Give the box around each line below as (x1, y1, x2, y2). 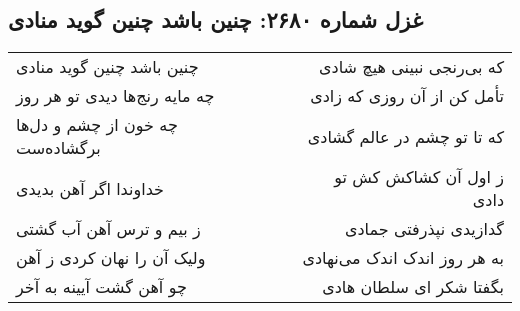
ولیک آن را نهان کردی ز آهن (16, 246, 206, 270)
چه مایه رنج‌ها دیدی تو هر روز (16, 84, 215, 108)
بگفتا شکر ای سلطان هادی (322, 275, 504, 299)
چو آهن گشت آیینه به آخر (16, 275, 187, 299)
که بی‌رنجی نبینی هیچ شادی (319, 55, 504, 79)
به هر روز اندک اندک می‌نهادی (302, 246, 504, 270)
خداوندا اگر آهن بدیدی (16, 176, 164, 200)
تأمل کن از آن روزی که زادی (310, 84, 504, 108)
